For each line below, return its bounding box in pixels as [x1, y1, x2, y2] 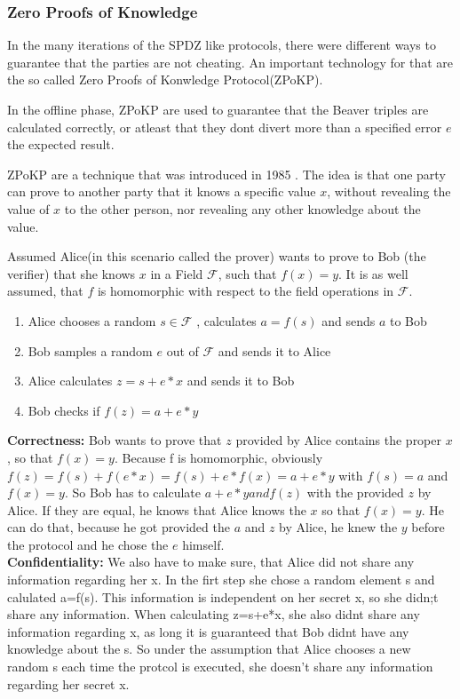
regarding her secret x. [7, 674, 130, 693]
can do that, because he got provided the [7, 518, 230, 536]
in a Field [150, 264, 203, 282]
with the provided [306, 483, 404, 502]
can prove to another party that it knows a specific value [7, 182, 316, 201]
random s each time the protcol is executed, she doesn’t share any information [7, 657, 433, 676]
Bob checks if [28, 401, 100, 419]
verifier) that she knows [7, 264, 136, 282]
